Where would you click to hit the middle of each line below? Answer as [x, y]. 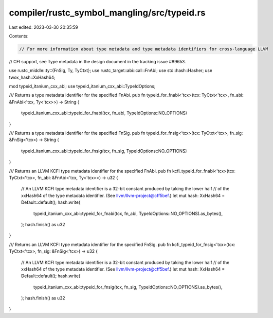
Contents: [19, 36]
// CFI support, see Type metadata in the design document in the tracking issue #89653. [98, 61]
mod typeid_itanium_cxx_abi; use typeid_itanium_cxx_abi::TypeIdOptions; [82, 86]
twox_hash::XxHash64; [32, 77]
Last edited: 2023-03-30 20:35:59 [44, 27]
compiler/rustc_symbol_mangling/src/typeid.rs [107, 13]
